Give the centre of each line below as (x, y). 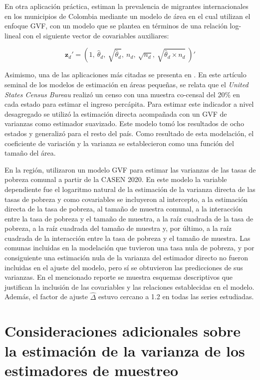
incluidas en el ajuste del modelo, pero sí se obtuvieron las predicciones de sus (124, 267)
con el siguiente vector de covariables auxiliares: (96, 35)
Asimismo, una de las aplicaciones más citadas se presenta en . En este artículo (126, 75)
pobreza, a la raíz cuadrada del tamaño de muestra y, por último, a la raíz (118, 228)
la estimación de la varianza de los (125, 350)
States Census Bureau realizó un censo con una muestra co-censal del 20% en (122, 94)
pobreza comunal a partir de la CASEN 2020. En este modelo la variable (116, 179)
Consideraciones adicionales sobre (123, 331)
